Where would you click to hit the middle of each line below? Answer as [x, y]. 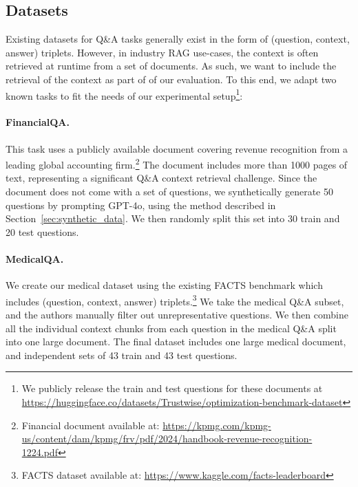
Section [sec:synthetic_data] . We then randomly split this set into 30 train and [173, 218]
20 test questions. [42, 231]
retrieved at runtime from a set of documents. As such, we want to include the [171, 66]
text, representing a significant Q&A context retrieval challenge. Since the [161, 178]
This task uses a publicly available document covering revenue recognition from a [177, 148]
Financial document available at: [91, 425]
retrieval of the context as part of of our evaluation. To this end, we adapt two [171, 79]
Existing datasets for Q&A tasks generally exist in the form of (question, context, [178, 39]
